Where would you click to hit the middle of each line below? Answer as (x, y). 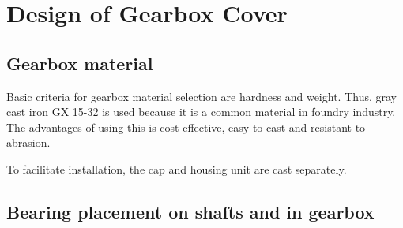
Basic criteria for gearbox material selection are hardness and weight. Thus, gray (201, 96)
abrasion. (28, 142)
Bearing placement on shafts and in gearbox (190, 211)
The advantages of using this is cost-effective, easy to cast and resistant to (186, 127)
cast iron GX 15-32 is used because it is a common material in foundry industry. (201, 112)
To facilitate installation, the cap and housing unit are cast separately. (177, 168)
